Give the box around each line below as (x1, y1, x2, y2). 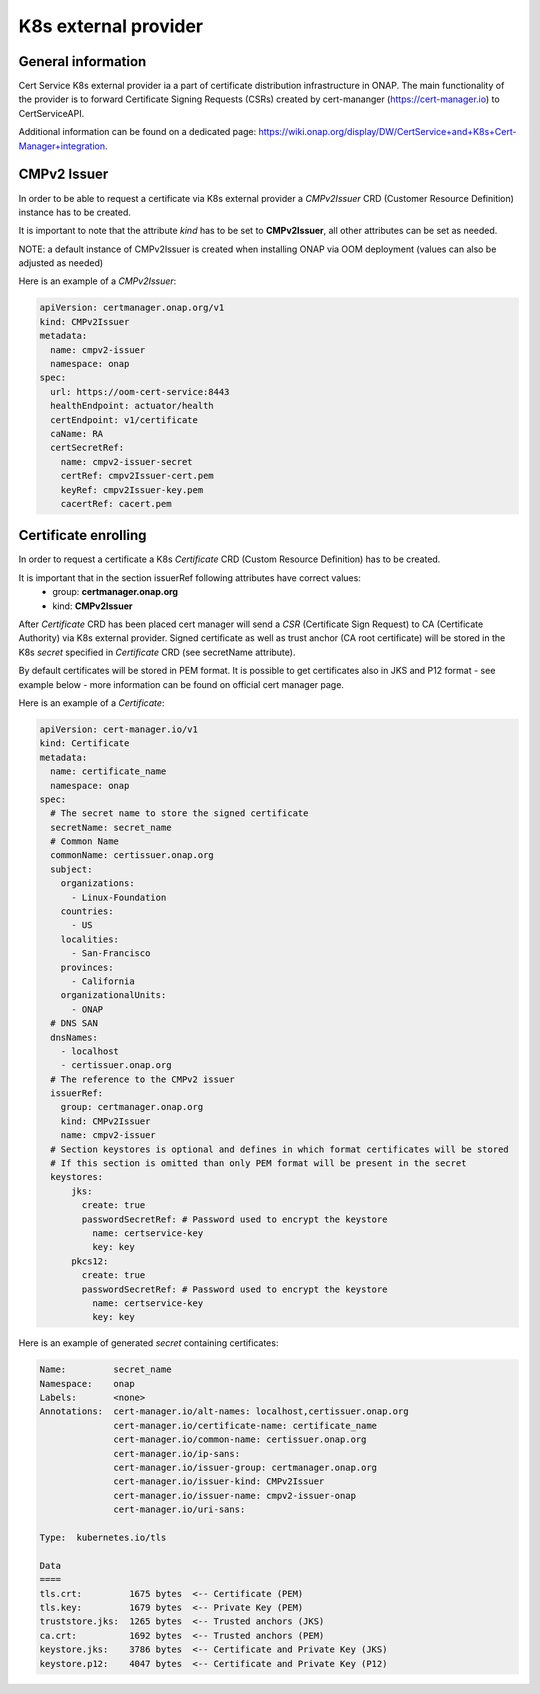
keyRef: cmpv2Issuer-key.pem (60, 484, 204, 495)
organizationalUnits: (60, 990, 167, 1001)
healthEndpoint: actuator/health (50, 400, 214, 412)
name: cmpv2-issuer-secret (60, 456, 194, 467)
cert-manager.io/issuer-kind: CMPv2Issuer (113, 1476, 325, 1487)
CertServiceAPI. (18, 107, 85, 119)
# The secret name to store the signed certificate (50, 808, 309, 819)
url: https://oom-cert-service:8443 (50, 386, 230, 397)
